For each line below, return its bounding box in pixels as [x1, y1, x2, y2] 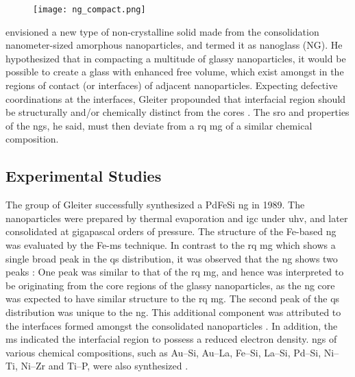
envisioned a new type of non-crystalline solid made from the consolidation [5, 24, 319, 38]
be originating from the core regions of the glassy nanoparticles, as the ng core [5, 278, 335, 292]
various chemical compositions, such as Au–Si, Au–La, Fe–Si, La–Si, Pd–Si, [5, 345, 321, 359]
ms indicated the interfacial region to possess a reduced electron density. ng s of [5, 332, 337, 346]
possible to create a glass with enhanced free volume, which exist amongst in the [5, 64, 344, 79]
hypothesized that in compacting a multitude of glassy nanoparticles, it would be [5, 51, 346, 65]
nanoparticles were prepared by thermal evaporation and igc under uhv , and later [5, 210, 348, 225]
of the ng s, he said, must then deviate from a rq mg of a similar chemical [5, 118, 313, 132]
